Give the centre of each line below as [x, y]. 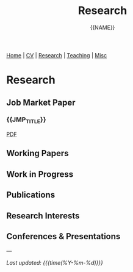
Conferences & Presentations [63, 236]
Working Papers [38, 153]
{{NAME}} [102, 27]
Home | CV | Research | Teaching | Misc [57, 55]
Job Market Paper [41, 102]
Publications [31, 195]
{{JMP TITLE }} [27, 120]
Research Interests [43, 216]
